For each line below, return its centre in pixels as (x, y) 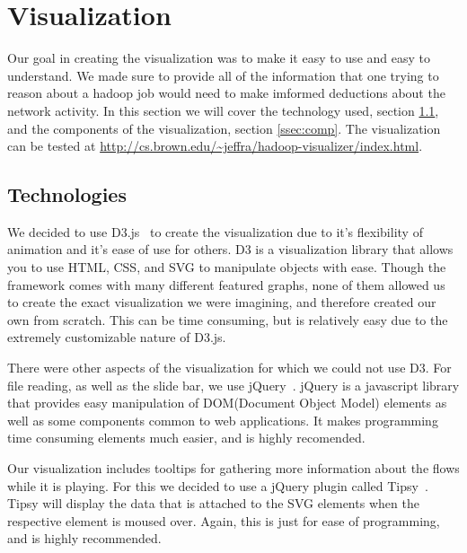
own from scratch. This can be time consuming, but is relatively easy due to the (228, 319)
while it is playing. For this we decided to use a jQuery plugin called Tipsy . (218, 485)
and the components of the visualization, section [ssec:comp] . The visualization (224, 128)
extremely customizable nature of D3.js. (117, 337)
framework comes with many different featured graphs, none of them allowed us (226, 284)
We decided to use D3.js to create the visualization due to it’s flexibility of (215, 231)
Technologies (67, 194)
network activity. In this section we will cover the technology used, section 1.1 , (223, 110)
